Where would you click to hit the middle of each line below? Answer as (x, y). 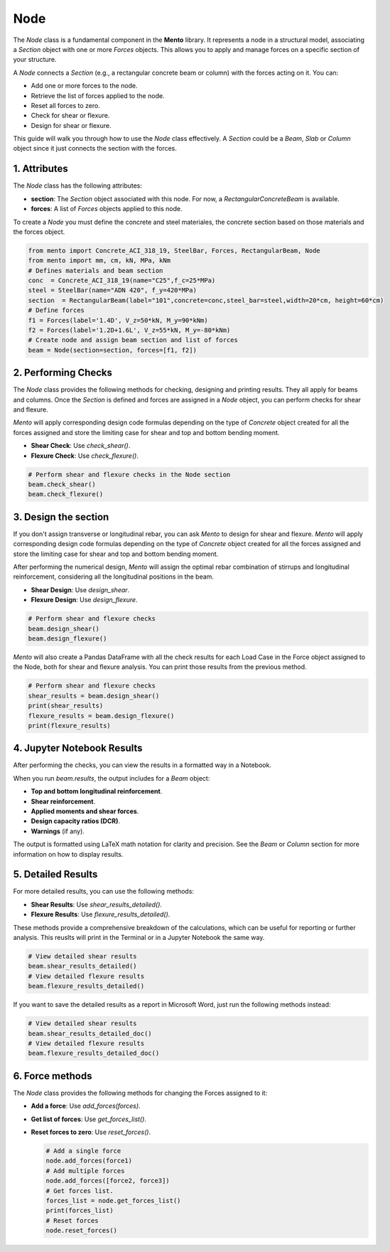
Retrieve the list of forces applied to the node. (98, 95)
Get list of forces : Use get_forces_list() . (89, 1119)
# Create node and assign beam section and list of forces (133, 340)
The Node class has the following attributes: (77, 186)
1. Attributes (41, 169)
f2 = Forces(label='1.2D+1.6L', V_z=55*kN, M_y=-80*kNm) (129, 330)
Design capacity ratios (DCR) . (76, 821)
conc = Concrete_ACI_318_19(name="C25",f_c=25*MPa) (122, 280)
